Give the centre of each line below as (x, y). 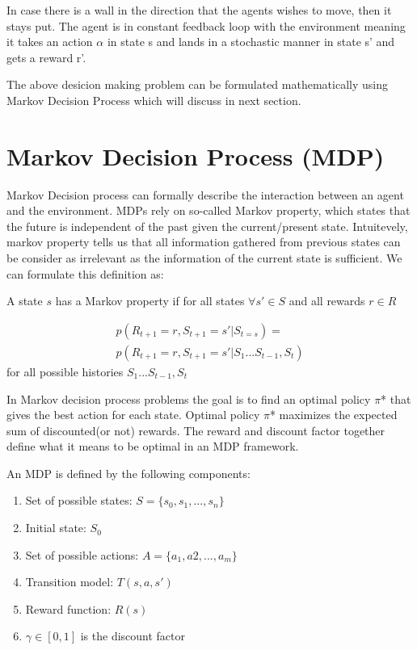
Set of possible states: (79, 500)
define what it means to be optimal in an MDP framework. (153, 446)
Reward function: (68, 608)
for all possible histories (65, 371)
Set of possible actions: (82, 554)
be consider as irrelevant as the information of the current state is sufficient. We (204, 258)
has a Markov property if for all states (150, 301)
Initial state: (56, 528)
